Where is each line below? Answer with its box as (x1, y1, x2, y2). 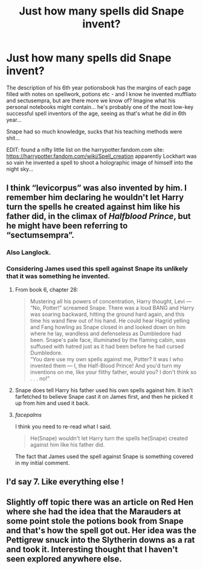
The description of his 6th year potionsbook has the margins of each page (6, 84, 192, 91)
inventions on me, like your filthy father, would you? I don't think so (30, 368, 197, 376)
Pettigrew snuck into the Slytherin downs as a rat (6, 535, 195, 545)
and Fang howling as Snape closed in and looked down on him (30, 323, 186, 330)
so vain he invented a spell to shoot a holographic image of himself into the (6, 159, 193, 166)
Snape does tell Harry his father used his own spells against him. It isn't (14, 386, 193, 394)
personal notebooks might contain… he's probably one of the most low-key (6, 103, 194, 110)
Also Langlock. (6, 248, 51, 257)
